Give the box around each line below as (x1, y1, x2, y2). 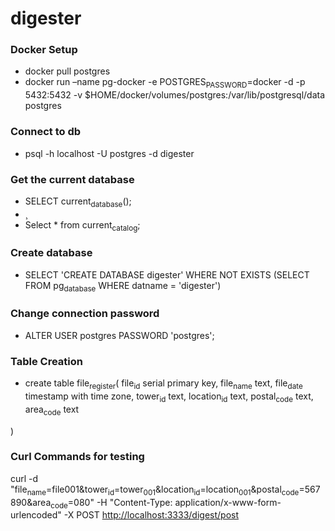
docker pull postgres (24, 65, 111, 77)
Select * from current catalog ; (24, 218, 141, 233)
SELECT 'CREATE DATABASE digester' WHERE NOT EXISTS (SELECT (24, 268, 310, 281)
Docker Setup (10, 43, 78, 57)
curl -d (10, 472, 39, 484)
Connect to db (10, 125, 82, 139)
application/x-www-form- (174, 496, 282, 508)
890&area (10, 496, 52, 508)
